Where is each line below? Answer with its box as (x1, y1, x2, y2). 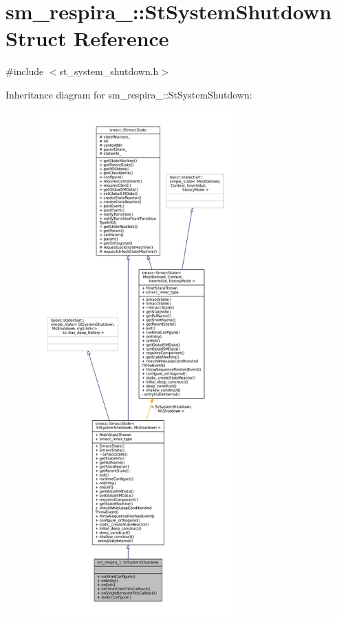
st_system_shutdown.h (59, 64, 159, 79)
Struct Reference (6, 24, 169, 52)
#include (6, 64, 44, 79)
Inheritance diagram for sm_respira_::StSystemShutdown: (6, 87, 252, 101)
